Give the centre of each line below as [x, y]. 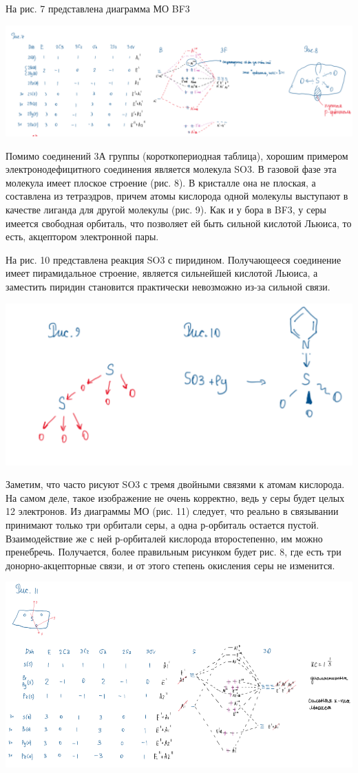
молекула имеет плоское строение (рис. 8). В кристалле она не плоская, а [161, 182]
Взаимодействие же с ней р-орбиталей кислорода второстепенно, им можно [164, 538]
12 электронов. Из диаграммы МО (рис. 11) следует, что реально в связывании [172, 511]
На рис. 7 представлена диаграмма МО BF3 [98, 8]
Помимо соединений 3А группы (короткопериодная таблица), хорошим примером [177, 155]
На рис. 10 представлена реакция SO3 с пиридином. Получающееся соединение [173, 259]
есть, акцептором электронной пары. [82, 236]
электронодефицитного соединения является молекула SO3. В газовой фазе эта [171, 169]
